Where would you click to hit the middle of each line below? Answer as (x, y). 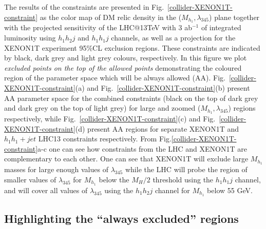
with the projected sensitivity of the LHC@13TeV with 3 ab (98, 27)
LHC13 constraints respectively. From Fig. (105, 139)
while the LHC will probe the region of (186, 169)
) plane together (234, 17)
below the (114, 179)
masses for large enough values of (56, 169)
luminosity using (30, 38)
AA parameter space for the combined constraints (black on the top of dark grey (131, 98)
